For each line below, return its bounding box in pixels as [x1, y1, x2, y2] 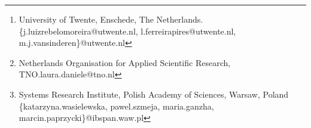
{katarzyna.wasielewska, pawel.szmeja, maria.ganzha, [19, 99, 214, 112]
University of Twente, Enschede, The [19, 13, 154, 25]
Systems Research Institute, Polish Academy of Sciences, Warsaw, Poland [19, 88, 289, 100]
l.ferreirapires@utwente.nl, [141, 24, 236, 37]
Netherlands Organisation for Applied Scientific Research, [19, 56, 231, 68]
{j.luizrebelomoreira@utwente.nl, [19, 24, 138, 37]
